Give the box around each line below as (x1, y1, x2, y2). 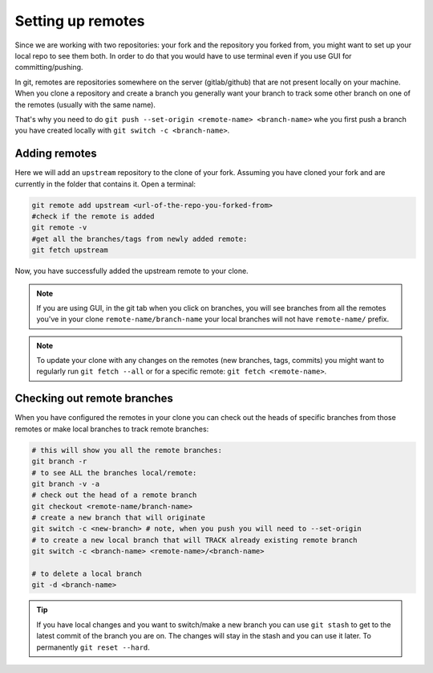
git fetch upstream (31, 246, 108, 255)
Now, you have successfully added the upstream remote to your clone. (14, 266, 249, 276)
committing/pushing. (14, 63, 83, 72)
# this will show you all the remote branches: (31, 446, 222, 455)
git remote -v (31, 223, 87, 232)
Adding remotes (14, 147, 98, 161)
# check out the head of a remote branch (31, 491, 197, 500)
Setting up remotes (14, 12, 145, 30)
